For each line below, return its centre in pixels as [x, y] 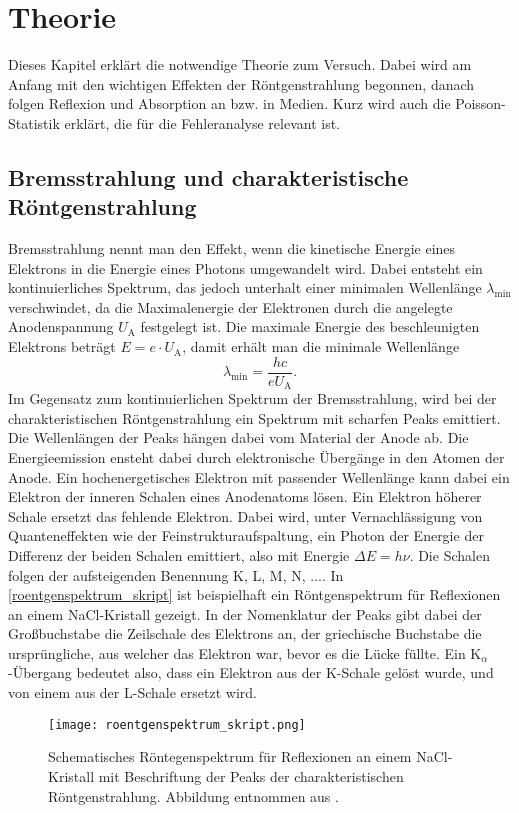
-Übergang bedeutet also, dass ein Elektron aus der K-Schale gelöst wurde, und [251, 672]
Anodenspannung [61, 326]
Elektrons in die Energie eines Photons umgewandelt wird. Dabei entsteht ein [245, 267]
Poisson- [480, 103]
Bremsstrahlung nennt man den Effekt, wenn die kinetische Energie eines [232, 248]
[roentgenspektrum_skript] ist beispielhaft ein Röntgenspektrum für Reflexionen [254, 594]
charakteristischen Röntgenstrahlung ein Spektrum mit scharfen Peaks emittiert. [254, 417]
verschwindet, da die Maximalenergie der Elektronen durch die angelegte [230, 306]
